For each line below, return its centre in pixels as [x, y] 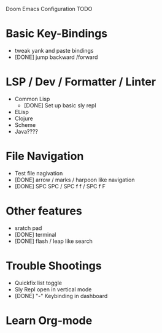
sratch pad [28, 228]
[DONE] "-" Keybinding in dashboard [61, 296]
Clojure [24, 118]
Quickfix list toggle [38, 283]
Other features [44, 211]
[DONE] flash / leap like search [53, 241]
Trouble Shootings [54, 266]
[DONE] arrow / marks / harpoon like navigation [75, 180]
